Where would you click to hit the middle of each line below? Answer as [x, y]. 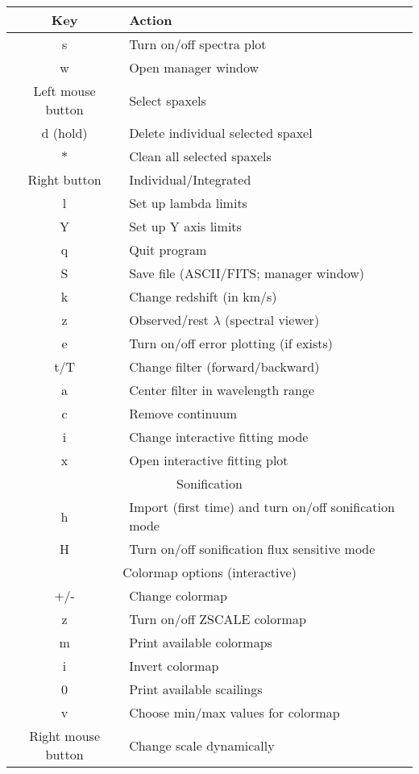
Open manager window [194, 67]
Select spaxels [168, 100]
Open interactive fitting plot [209, 460]
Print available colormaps [201, 642]
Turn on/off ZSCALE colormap [218, 619]
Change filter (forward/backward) [224, 366]
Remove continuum [183, 413]
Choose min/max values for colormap [234, 712]
